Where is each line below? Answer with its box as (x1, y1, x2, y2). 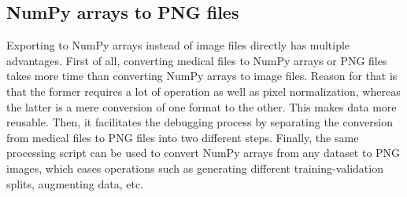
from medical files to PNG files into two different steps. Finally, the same (6, 129, 359, 145)
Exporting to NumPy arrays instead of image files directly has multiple (6, 37, 350, 53)
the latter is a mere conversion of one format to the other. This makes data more (6, 98, 397, 115)
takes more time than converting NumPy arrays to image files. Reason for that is (6, 67, 398, 84)
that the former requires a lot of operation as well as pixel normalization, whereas (6, 82, 401, 99)
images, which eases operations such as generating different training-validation (6, 159, 383, 176)
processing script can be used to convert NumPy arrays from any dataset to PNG (6, 144, 401, 161)
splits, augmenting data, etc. (6, 175, 143, 192)
